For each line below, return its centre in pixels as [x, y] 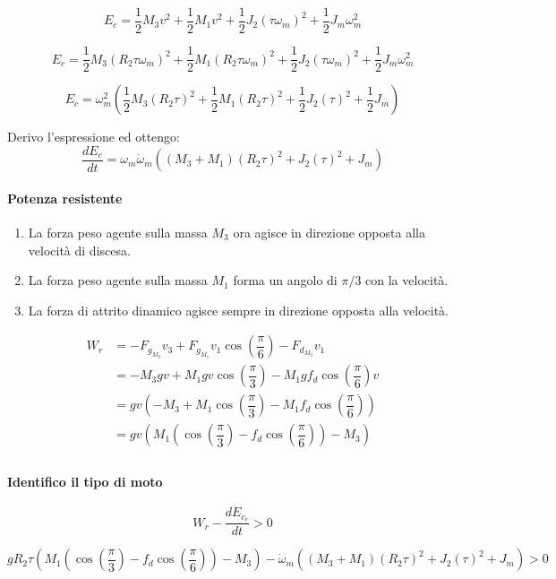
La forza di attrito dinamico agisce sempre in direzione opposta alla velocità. [238, 310]
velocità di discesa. [79, 250]
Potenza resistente [65, 198]
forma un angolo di [285, 280]
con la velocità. [407, 280]
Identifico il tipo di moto [85, 482]
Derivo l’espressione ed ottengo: [94, 137]
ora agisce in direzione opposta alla [329, 232]
